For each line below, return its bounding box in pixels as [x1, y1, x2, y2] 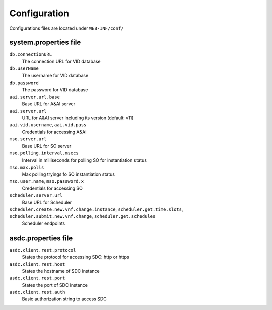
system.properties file [9, 38, 81, 47]
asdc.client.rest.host [9, 261, 65, 267]
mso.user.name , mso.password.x [9, 178, 84, 184]
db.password [9, 80, 39, 86]
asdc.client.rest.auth [9, 289, 65, 295]
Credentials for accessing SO [22, 185, 83, 191]
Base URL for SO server [22, 143, 72, 149]
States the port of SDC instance [22, 282, 88, 288]
